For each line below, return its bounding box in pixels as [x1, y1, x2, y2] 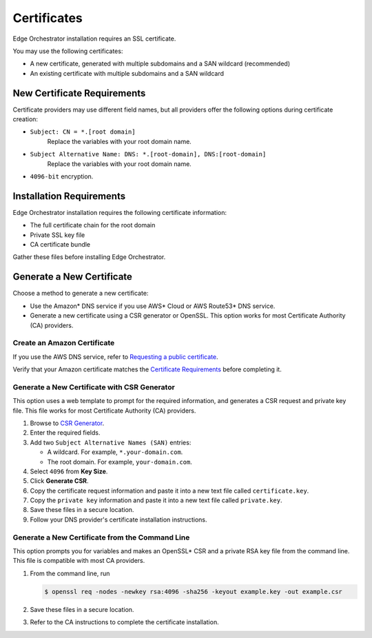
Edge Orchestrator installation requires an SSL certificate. [12, 34, 176, 43]
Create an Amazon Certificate [12, 338, 115, 348]
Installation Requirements [12, 190, 126, 202]
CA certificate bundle [30, 240, 91, 249]
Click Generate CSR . [30, 477, 89, 485]
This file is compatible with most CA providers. [12, 557, 145, 565]
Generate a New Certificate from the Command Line [12, 533, 190, 542]
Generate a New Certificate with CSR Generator [12, 382, 175, 392]
